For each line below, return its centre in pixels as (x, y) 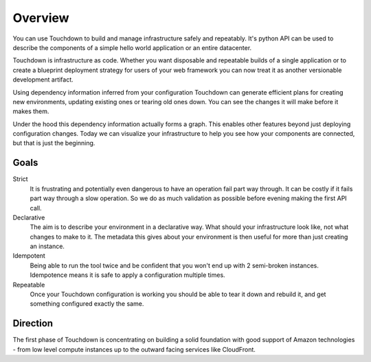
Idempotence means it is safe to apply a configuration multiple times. (128, 275)
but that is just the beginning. (54, 143)
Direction (33, 323)
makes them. (31, 111)
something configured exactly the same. (87, 304)
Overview (41, 18)
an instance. (47, 246)
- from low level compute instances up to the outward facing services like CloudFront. (134, 349)
